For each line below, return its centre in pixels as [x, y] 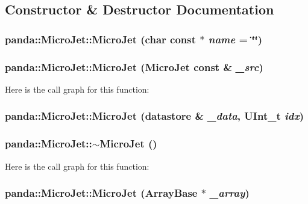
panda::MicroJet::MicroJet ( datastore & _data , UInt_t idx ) [154, 116]
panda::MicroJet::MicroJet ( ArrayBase [101, 193]
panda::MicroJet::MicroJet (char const [101, 39]
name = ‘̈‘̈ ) [235, 39]
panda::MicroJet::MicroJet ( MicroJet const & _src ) [134, 66]
